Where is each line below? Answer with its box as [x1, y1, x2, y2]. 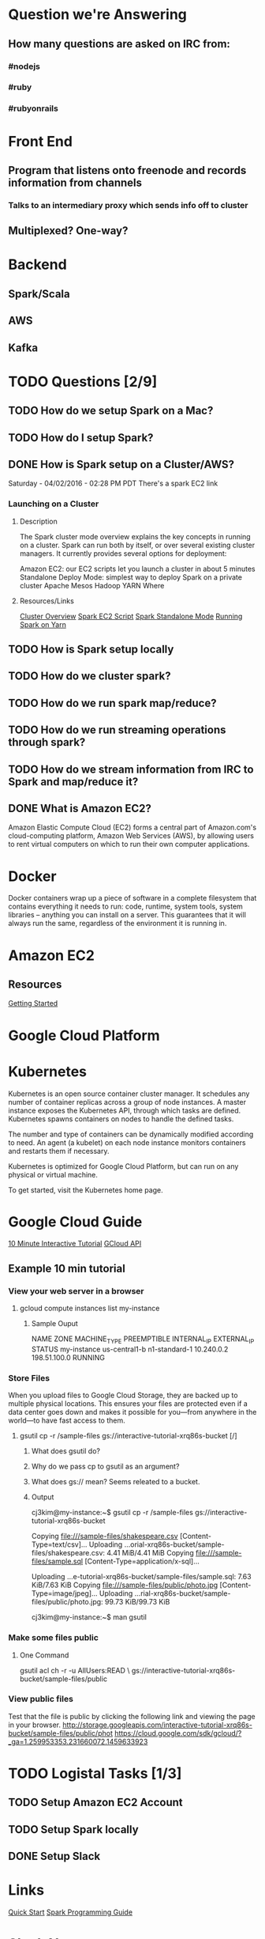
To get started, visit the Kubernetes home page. [8, 1185, 163, 1195]
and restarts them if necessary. [8, 1146, 110, 1155]
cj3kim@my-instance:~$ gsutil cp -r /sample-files [31, 1508, 193, 1518]
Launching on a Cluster [8, 498, 99, 509]
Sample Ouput [31, 1319, 79, 1329]
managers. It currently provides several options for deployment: [19, 548, 227, 558]
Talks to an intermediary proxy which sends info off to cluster [8, 199, 248, 210]
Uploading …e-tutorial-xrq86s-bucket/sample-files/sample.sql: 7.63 [31, 1572, 252, 1582]
